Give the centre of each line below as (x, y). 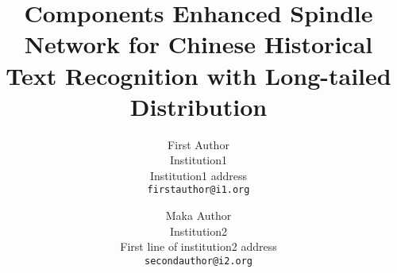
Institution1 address (198, 175)
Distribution (198, 106)
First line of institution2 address (198, 246)
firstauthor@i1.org (198, 190)
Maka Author (198, 215)
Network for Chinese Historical (198, 44)
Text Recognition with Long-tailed (198, 75)
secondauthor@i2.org (198, 261)
